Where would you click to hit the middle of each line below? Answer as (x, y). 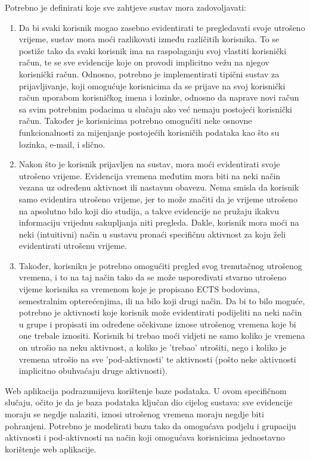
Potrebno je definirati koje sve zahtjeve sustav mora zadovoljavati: (125, 7)
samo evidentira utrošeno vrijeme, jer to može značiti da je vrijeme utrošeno (158, 199)
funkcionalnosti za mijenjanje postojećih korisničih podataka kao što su (149, 132)
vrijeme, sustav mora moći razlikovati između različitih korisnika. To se (149, 39)
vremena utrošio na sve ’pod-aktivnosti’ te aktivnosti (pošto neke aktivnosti (157, 359)
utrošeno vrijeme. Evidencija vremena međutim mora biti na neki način (150, 175)
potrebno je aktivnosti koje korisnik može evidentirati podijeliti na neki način (160, 312)
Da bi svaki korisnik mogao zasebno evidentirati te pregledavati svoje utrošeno (162, 27)
